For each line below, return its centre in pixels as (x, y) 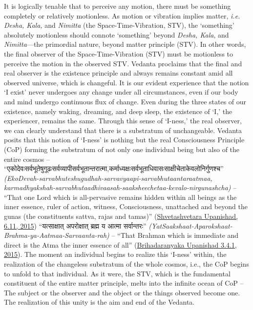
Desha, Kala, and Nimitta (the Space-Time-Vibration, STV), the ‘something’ (119, 25)
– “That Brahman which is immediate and (175, 235)
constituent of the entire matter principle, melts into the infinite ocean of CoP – (124, 283)
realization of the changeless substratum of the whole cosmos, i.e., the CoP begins (126, 264)
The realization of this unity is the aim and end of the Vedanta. (99, 302)
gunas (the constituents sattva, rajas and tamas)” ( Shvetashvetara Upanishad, (121, 216)
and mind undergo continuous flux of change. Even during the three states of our (125, 101)
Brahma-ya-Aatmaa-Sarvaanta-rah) (57, 235)
